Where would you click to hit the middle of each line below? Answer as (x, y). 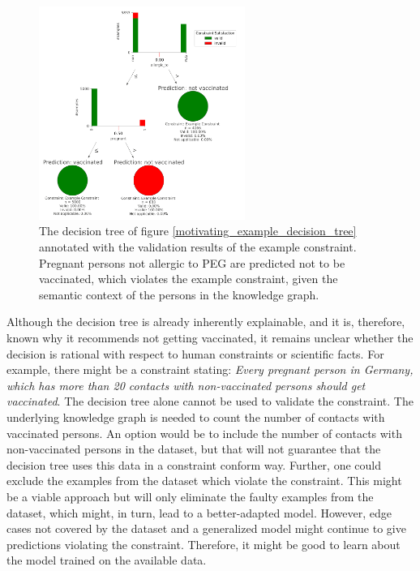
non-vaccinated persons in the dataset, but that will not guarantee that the (194, 449)
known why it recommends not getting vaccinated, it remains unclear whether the (210, 338)
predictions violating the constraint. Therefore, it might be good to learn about (204, 544)
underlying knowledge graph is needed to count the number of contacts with (196, 416)
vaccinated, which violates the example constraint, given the (189, 279)
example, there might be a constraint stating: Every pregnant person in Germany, (210, 369)
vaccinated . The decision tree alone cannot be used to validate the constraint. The (210, 401)
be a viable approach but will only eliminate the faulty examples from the (190, 496)
